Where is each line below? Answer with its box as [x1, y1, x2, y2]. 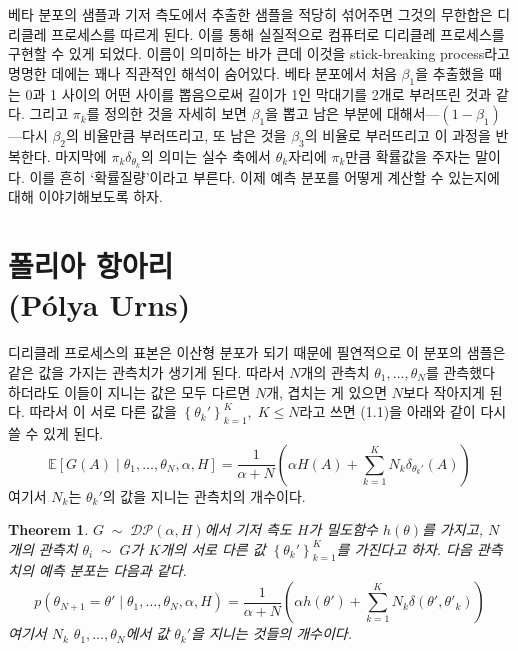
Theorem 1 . [8, 519, 89, 540]
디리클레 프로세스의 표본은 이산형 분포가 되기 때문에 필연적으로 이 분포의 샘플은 [8, 342, 506, 363]
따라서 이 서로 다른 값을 [29, 401, 177, 422]
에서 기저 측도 [204, 519, 292, 540]
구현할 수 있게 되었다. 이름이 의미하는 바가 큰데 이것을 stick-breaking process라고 [8, 43, 510, 64]
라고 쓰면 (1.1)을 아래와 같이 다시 [299, 401, 507, 422]
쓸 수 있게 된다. [8, 422, 104, 443]
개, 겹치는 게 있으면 [266, 381, 388, 402]
